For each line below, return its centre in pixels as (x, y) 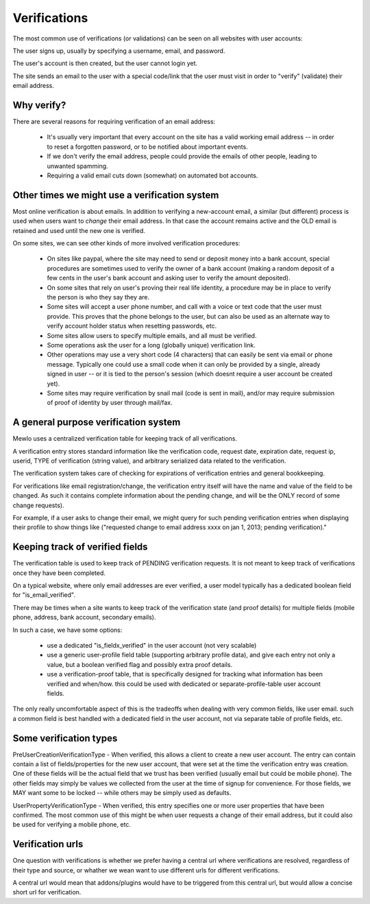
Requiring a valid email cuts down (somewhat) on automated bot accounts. (152, 175)
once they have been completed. (59, 573)
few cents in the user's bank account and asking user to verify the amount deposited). (169, 278)
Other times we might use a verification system (116, 195)
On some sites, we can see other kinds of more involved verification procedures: (126, 243)
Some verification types (65, 738)
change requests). (38, 505)
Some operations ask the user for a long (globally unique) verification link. (151, 345)
